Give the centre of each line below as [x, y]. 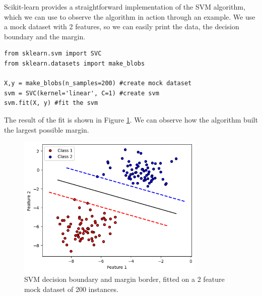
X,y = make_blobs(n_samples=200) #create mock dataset [98, 83]
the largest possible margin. [47, 129]
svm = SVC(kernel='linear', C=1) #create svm [82, 93]
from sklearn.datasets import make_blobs [75, 63]
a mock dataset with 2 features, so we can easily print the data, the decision [122, 26]
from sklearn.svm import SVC [53, 54]
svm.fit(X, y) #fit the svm [51, 103]
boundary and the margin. [45, 36]
